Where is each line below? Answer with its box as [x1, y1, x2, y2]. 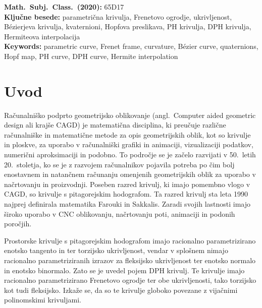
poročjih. [4, 218, 32, 229]
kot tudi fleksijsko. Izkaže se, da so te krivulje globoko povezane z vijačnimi [4, 284, 238, 295]
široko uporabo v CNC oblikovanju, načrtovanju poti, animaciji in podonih [4, 208, 235, 219]
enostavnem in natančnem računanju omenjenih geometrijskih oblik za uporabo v [4, 169, 256, 179]
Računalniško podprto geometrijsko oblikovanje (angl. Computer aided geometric [4, 109, 256, 120]
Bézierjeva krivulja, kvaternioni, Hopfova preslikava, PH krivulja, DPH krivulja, [4, 21, 251, 32]
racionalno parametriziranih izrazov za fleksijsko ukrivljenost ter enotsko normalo [4, 255, 256, 265]
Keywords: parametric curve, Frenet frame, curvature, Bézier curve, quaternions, [4, 41, 258, 51]
